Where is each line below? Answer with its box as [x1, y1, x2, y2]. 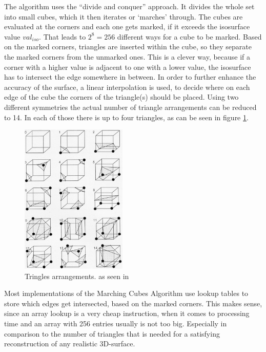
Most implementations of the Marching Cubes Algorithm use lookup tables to [4, 288, 249, 299]
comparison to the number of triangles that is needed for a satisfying [4, 328, 220, 339]
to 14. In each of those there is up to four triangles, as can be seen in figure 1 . [4, 112, 249, 122]
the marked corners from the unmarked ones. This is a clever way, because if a [4, 51, 251, 62]
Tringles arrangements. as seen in [25, 270, 129, 281]
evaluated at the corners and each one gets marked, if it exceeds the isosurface [4, 21, 250, 32]
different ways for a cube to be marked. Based [117, 31, 262, 42]
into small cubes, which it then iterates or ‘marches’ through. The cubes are [4, 11, 243, 22]
